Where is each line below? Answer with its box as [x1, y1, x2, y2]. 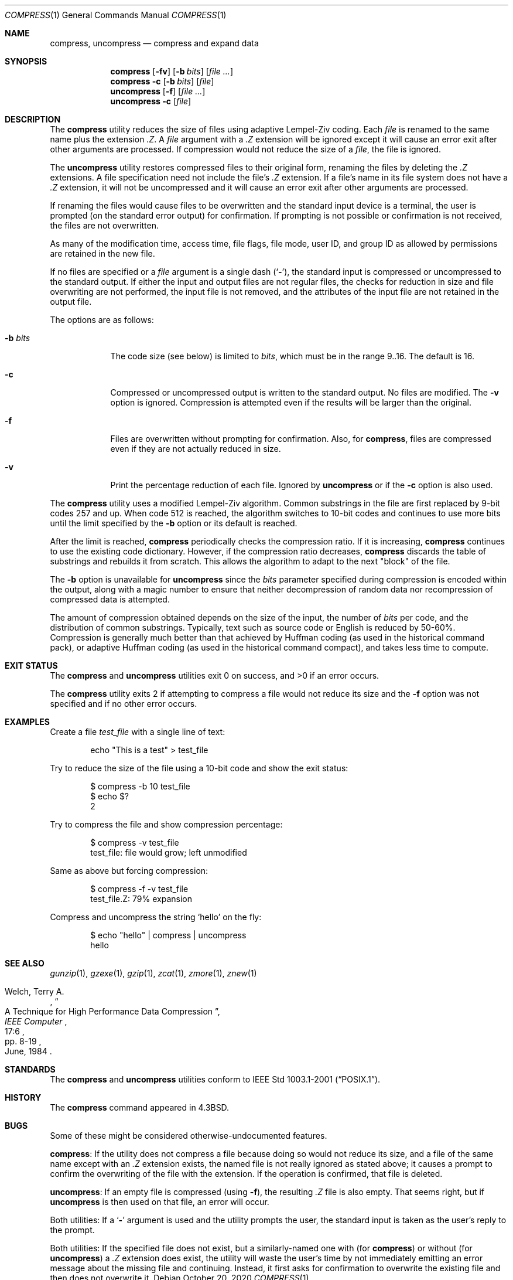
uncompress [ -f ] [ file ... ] [110, 86, 206, 96]
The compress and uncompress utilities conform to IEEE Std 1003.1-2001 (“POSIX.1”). [50, 1074, 381, 1084]
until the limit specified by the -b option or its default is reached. [50, 518, 297, 528]
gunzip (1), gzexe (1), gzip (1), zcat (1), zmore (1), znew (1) [50, 968, 257, 978]
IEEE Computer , [5, 1016, 67, 1026]
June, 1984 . [5, 1046, 52, 1056]
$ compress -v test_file [90, 838, 179, 847]
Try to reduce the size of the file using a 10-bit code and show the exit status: [50, 763, 348, 773]
